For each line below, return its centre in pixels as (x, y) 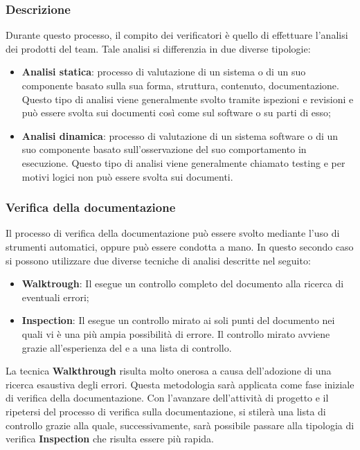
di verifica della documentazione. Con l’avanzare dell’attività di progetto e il (167, 398)
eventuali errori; (55, 297)
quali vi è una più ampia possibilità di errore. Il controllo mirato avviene (176, 333)
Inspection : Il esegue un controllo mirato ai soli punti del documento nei (178, 320)
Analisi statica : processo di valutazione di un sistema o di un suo (164, 72)
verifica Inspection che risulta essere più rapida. (110, 439)
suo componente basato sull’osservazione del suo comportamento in (164, 149)
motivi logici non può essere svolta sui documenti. (127, 176)
